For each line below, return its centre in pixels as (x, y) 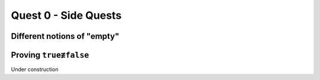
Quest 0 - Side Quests (66, 15)
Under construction (35, 69)
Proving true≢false (50, 55)
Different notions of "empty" (65, 36)
